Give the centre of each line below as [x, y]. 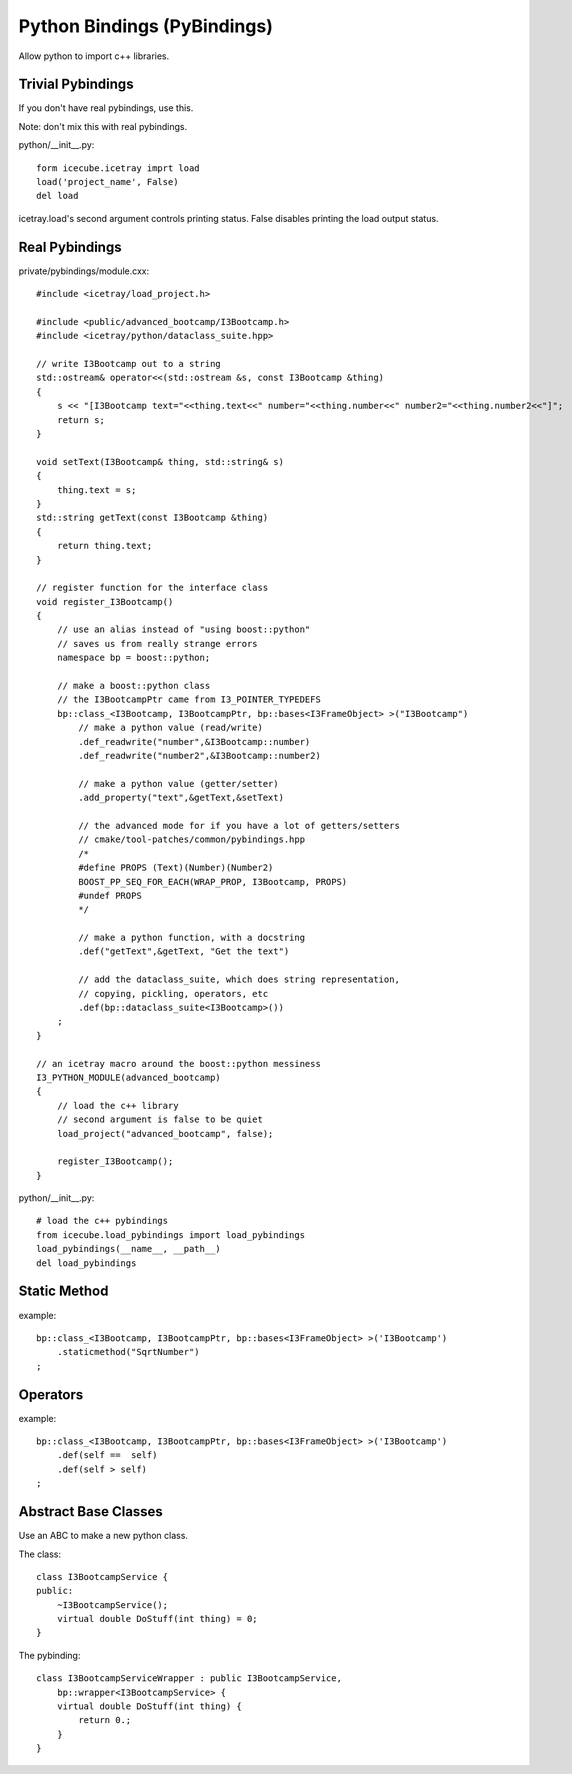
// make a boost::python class [133, 686]
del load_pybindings [86, 1263]
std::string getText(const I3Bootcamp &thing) [152, 518]
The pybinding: [49, 1655]
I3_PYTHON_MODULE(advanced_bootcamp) [129, 1077]
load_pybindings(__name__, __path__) [129, 1249]
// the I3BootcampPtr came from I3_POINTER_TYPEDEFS [189, 699]
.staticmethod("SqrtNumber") [128, 1352]
